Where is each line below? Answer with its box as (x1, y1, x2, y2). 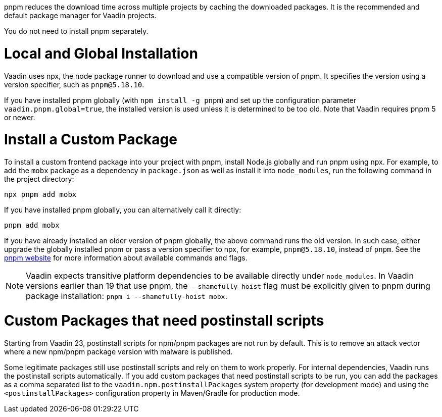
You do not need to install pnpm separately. (4, 27, 149, 35)
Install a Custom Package (4, 131, 177, 148)
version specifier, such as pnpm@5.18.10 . (4, 80, 144, 89)
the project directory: (4, 175, 74, 183)
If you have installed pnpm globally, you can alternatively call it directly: (4, 205, 241, 214)
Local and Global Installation (4, 44, 198, 62)
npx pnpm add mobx (4, 190, 77, 198)
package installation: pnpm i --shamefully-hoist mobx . (26, 291, 228, 301)
